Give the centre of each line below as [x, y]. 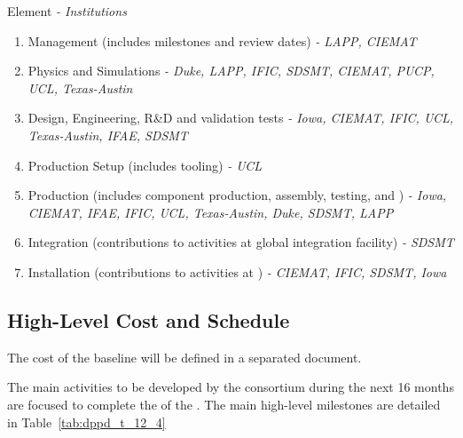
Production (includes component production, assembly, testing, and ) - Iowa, [237, 195]
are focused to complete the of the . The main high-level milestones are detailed [224, 404]
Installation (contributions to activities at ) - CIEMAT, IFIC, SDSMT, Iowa [237, 271]
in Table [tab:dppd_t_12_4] [86, 422]
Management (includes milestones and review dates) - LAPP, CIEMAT [222, 40]
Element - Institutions [67, 11]
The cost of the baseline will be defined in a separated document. [184, 357]
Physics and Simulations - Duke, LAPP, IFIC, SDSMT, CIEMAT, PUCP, [231, 71]
